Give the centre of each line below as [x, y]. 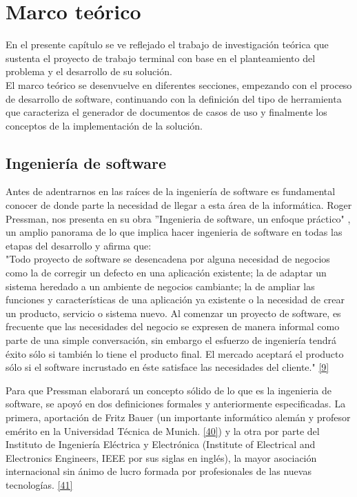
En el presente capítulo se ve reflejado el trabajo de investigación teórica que [167, 44]
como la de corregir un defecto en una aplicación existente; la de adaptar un [166, 273]
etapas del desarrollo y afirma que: [79, 245]
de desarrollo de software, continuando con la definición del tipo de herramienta [174, 98]
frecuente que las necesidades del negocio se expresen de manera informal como [173, 326]
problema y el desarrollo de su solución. [89, 71]
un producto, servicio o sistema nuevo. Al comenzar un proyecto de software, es [173, 313]
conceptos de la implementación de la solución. [104, 125]
